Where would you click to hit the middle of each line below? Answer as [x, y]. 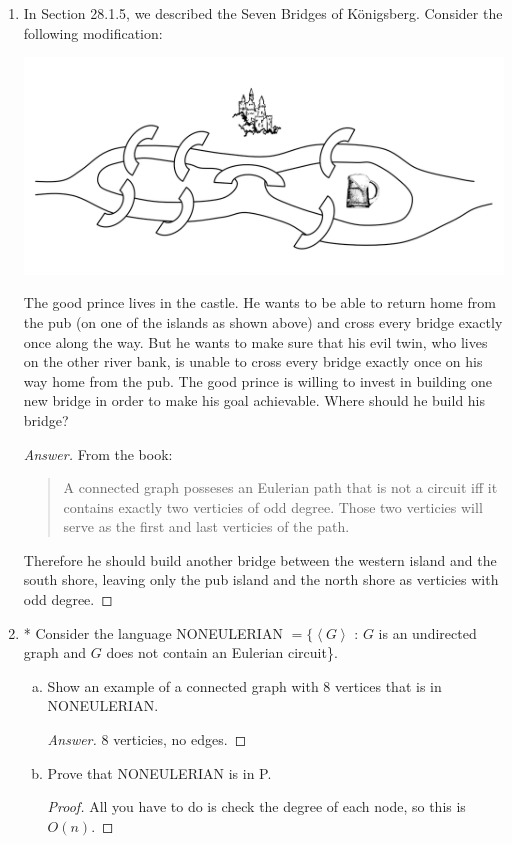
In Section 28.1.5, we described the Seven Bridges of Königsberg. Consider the [263, 13]
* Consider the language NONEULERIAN [153, 632]
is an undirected [427, 632]
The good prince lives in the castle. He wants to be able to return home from [259, 302]
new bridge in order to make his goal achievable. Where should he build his [254, 400]
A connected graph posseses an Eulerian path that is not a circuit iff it [280, 487]
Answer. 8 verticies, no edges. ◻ [147, 739]
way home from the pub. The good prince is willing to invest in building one [257, 380]
